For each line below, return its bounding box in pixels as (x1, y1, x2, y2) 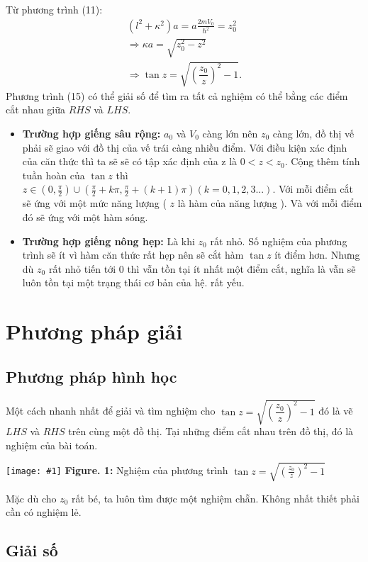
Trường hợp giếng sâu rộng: (22, 125, 161, 140)
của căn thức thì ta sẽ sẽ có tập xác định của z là (22, 154, 238, 169)
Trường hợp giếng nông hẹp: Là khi (22, 233, 195, 248)
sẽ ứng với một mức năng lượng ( (22, 196, 167, 210)
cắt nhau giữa (6, 102, 66, 117)
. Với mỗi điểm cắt (272, 181, 353, 196)
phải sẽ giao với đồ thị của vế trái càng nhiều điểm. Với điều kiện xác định (22, 140, 347, 154)
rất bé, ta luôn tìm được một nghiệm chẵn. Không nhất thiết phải (72, 490, 359, 505)
